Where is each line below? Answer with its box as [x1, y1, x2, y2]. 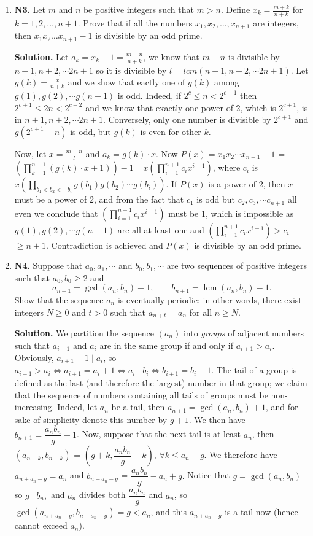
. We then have [188, 413, 245, 425]
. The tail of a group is [211, 363, 297, 376]
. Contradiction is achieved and [45, 238, 163, 251]
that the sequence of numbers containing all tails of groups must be [14, 388, 268, 401]
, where [212, 161, 241, 174]
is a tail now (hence [225, 505, 298, 518]
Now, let [14, 147, 47, 160]
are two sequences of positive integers [166, 259, 307, 272]
